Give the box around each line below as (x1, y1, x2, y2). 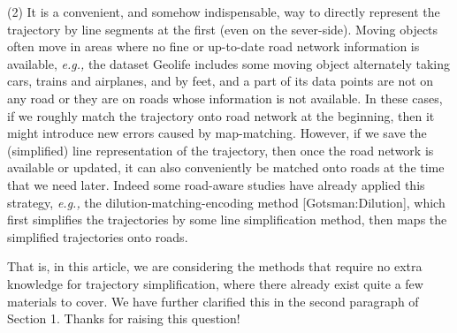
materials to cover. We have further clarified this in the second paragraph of (7, 291, 419, 310)
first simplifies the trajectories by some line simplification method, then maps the (7, 210, 447, 229)
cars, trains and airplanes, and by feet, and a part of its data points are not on (7, 72, 434, 90)
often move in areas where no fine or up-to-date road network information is (7, 37, 420, 56)
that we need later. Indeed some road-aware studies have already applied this (7, 175, 425, 193)
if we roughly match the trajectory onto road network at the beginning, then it (7, 106, 435, 125)
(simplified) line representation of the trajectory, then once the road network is (7, 140, 434, 159)
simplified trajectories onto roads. (7, 227, 188, 246)
